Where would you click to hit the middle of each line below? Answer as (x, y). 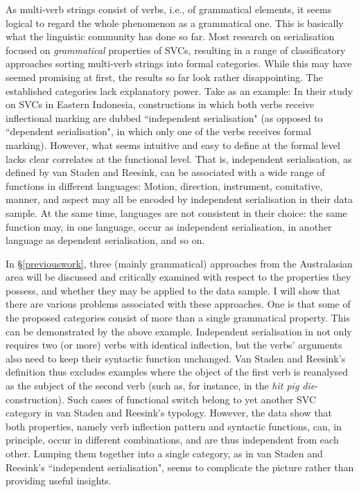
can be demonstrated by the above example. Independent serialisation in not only (179, 331)
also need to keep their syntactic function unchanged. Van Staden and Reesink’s (176, 358)
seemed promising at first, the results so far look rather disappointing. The (164, 77)
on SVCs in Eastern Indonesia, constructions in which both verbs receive (160, 104)
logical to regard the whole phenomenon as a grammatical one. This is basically (175, 23)
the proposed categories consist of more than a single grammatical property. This (178, 318)
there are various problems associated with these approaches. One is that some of (178, 304)
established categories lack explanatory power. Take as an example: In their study (179, 90)
